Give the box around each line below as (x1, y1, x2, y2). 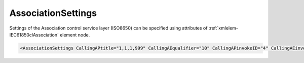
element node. (60, 31, 90, 37)
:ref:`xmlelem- (208, 25, 238, 31)
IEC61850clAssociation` (9, 31, 59, 37)
